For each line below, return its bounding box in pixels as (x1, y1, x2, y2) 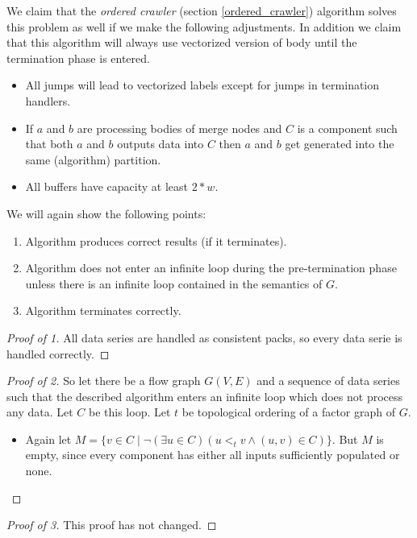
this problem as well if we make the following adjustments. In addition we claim (6, 18, 402, 35)
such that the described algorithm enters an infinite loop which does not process (6, 387, 403, 404)
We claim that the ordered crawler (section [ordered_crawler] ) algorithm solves (6, 2, 397, 19)
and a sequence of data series (256, 372, 400, 389)
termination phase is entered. (6, 49, 150, 66)
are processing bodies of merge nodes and (77, 119, 282, 136)
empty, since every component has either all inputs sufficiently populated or (25, 446, 400, 463)
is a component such (297, 119, 398, 136)
